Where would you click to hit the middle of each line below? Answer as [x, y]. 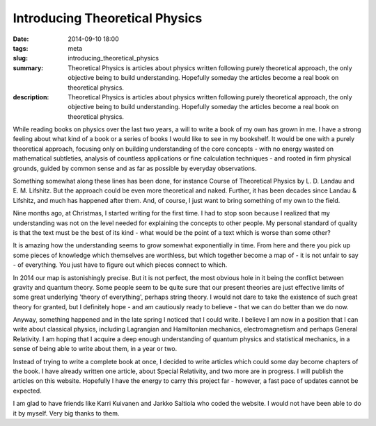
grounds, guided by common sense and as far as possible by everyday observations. [135, 168]
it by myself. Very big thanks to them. [66, 413]
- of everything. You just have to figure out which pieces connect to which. [120, 265]
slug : [20, 58]
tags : [21, 48]
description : [31, 97]
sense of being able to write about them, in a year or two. [95, 349]
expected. [27, 391]
